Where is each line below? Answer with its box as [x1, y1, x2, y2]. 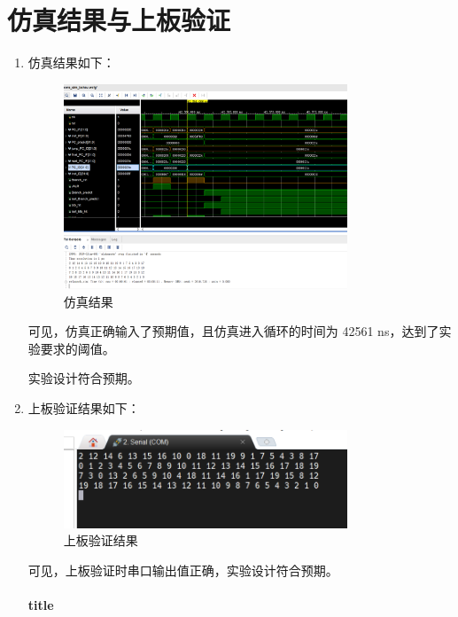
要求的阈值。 [40, 339, 115, 357]
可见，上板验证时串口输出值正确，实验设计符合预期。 [27, 561, 338, 579]
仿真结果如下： [27, 53, 115, 72]
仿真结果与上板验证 [7, 2, 231, 38]
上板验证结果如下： [27, 399, 140, 418]
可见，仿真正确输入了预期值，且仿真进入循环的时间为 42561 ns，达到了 [27, 322, 439, 340]
